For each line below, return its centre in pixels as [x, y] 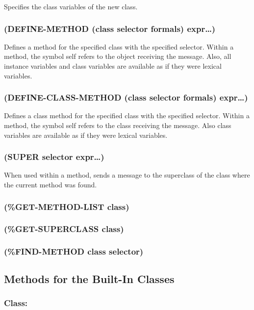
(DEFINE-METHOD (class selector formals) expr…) [110, 28]
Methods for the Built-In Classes [89, 278]
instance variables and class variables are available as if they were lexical [113, 66]
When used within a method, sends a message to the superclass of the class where [127, 175]
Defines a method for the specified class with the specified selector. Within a [119, 46]
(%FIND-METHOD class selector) [74, 251]
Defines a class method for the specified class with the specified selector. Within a [127, 116]
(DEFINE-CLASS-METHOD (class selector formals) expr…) [126, 97]
